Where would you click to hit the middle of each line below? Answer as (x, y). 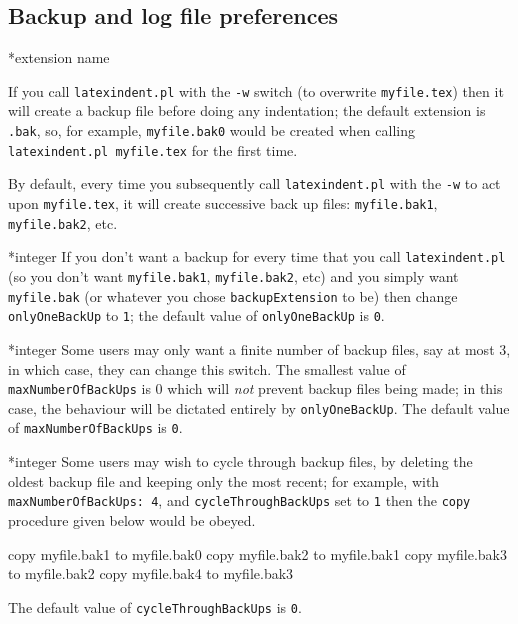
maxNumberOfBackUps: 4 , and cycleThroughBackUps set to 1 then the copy (239, 500)
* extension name (59, 57)
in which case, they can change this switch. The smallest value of (207, 368)
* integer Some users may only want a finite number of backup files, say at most (251, 348)
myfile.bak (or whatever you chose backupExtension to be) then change (233, 295)
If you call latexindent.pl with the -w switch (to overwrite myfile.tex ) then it (256, 90)
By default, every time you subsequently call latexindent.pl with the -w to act (254, 183)
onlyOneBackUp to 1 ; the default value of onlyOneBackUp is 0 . (196, 315)
